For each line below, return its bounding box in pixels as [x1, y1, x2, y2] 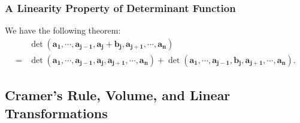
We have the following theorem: [5, 24, 121, 37]
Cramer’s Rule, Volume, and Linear [5, 86, 231, 104]
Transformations [5, 103, 108, 122]
